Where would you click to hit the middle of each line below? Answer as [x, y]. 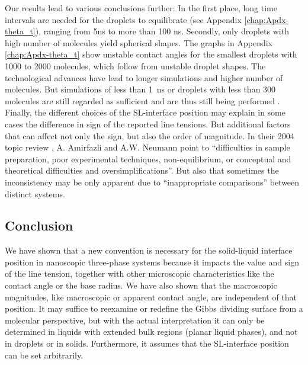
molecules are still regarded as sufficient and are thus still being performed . [142, 100]
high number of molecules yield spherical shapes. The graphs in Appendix [139, 42]
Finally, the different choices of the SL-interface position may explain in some [145, 112]
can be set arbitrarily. [44, 355]
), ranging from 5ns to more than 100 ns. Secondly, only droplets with [162, 31]
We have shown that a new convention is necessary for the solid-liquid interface [149, 250]
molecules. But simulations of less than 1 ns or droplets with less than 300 [140, 89]
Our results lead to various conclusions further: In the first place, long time [141, 8]
